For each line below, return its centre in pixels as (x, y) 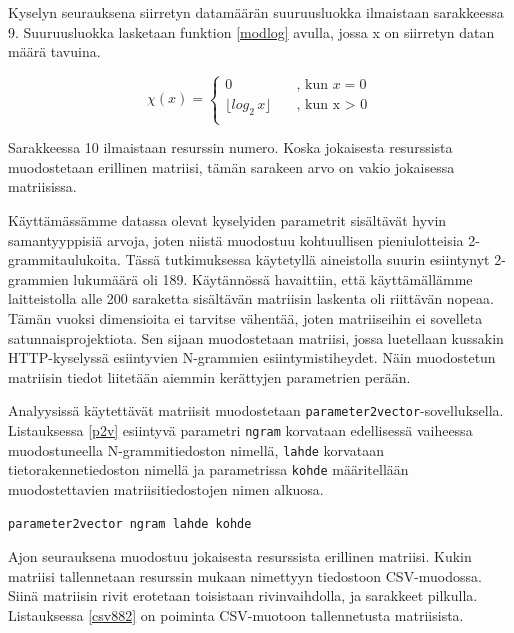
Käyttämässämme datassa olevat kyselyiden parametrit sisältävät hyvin (227, 219)
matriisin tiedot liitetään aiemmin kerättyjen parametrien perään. (209, 376)
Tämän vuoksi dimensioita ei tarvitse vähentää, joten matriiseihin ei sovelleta (245, 317)
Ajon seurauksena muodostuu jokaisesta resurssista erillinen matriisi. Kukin (240, 556)
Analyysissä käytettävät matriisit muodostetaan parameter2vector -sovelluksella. (256, 410)
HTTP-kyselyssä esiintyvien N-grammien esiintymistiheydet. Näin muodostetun (252, 357)
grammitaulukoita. (64, 259)
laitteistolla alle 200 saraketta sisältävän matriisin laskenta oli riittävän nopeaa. (251, 298)
